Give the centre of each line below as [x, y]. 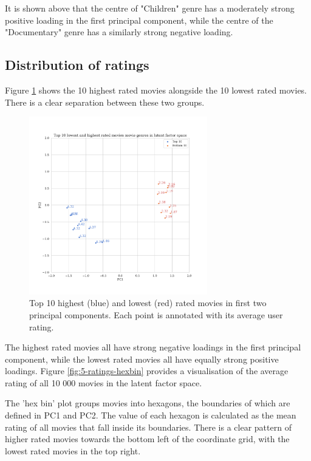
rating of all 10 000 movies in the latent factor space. [104, 382]
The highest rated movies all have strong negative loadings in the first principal [153, 347]
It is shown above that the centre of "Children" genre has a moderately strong [150, 8]
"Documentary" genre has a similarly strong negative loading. [119, 32]
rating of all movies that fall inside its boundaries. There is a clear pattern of [148, 427]
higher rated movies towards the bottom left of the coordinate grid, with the [147, 439]
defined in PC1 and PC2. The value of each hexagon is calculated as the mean [151, 415]
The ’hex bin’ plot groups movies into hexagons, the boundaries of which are [148, 403]
